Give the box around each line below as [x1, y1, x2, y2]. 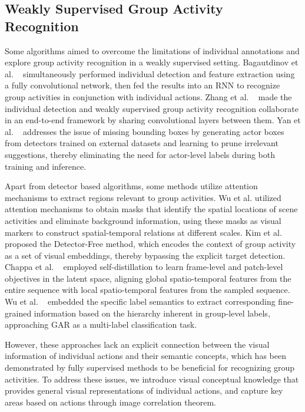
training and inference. [5, 160, 87, 172]
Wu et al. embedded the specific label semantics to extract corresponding [5, 295, 276, 308]
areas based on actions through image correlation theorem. [5, 395, 216, 408]
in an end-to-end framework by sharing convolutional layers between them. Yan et [5, 114, 301, 126]
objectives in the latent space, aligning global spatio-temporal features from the [5, 272, 291, 284]
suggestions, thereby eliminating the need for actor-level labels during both [5, 148, 275, 160]
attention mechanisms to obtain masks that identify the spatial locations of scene [5, 203, 298, 215]
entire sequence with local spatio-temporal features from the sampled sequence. [5, 284, 290, 296]
